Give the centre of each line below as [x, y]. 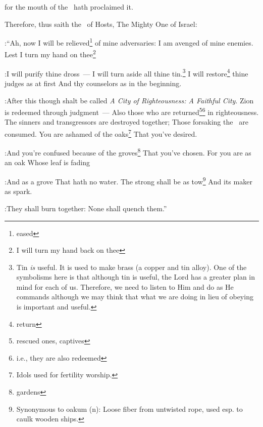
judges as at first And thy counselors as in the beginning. [93, 83]
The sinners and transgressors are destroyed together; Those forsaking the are [126, 122]
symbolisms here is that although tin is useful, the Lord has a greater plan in [136, 277]
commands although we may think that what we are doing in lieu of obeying [135, 297]
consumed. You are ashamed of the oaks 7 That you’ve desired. [101, 133]
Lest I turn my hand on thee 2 [50, 54]
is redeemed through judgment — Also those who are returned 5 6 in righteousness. [132, 111]
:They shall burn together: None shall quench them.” [86, 208]
